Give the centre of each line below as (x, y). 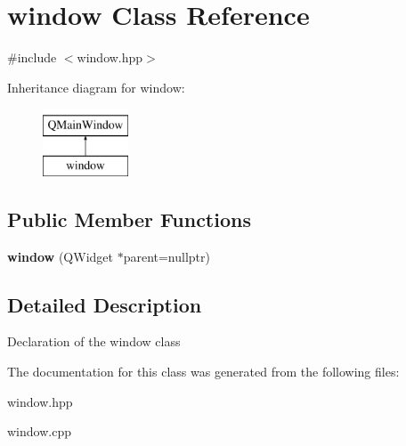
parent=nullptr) (166, 256)
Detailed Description (105, 304)
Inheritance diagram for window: (96, 87)
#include (32, 57)
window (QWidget (60, 256)
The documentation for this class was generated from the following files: (203, 372)
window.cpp (39, 431)
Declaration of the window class (94, 341)
